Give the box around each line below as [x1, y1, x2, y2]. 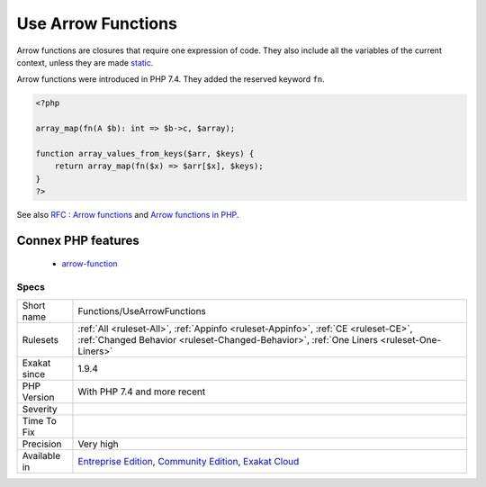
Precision [22, 437, 62, 450]
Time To [22, 414, 58, 427]
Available [22, 449, 61, 462]
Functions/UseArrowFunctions [77, 304, 207, 317]
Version [22, 391, 55, 403]
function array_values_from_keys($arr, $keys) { [35, 149, 255, 158]
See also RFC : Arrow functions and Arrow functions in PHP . [16, 210, 239, 221]
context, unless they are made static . [16, 57, 154, 68]
